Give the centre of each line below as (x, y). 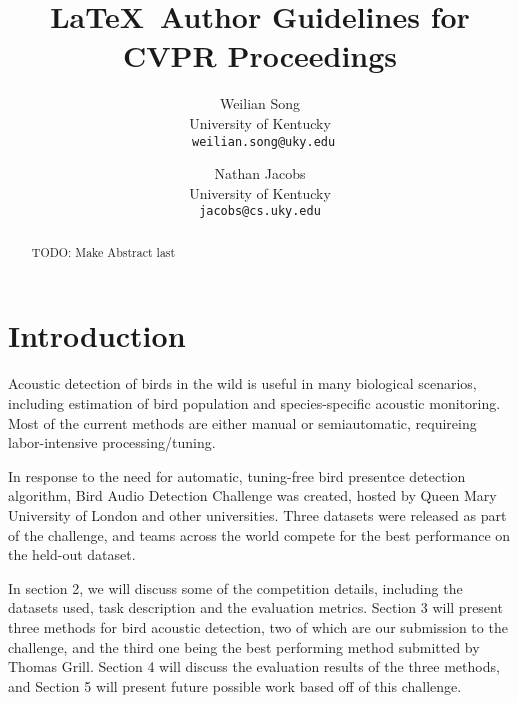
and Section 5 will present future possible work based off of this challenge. (235, 685)
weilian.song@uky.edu (263, 141)
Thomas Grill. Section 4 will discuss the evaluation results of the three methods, (254, 666)
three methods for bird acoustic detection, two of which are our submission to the (258, 626)
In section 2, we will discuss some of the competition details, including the (235, 587)
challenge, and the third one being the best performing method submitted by (244, 646)
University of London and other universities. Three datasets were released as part (257, 514)
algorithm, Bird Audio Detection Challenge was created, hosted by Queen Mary (252, 495)
